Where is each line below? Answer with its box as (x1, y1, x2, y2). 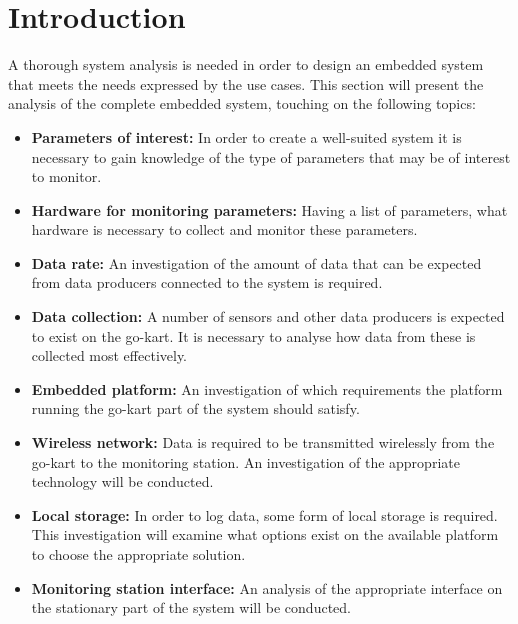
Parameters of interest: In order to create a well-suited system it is (31, 126, 462, 147)
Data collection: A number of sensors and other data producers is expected (31, 306, 505, 327)
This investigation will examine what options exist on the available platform (31, 524, 499, 545)
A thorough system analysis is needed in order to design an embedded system (8, 54, 484, 75)
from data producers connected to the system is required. (31, 272, 383, 293)
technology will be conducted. (31, 471, 214, 492)
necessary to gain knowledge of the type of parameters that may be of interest (31, 146, 511, 167)
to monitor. (31, 166, 102, 187)
